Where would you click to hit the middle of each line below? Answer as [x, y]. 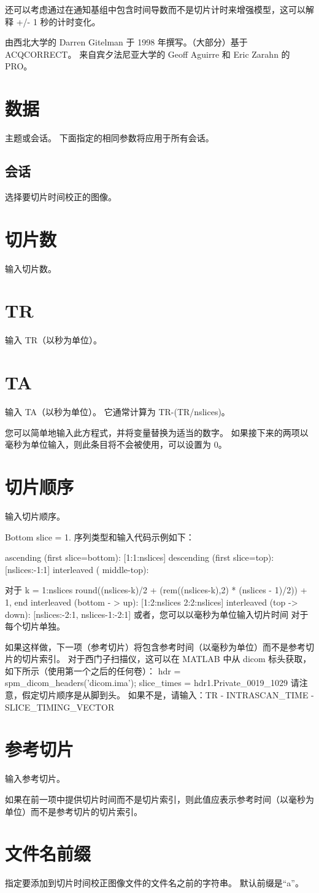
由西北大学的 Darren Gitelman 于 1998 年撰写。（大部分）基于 [126, 42]
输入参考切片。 [35, 778]
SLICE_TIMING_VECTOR [60, 707]
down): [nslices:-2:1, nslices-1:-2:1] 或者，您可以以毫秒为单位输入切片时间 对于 [157, 614]
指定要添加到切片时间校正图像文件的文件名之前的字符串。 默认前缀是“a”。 [154, 883]
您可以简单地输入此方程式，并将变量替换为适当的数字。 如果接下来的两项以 [157, 432]
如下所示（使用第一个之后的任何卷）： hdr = [93, 670]
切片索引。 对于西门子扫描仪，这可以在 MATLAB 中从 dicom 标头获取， [167, 659]
